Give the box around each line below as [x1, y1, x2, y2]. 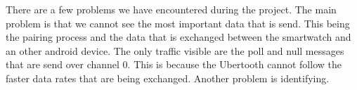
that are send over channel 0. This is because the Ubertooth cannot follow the [6, 57, 342, 72]
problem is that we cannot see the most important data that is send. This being [6, 15, 350, 30]
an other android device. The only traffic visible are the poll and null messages [6, 43, 344, 58]
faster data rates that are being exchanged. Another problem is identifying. [6, 70, 330, 85]
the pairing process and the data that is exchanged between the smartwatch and [6, 30, 351, 44]
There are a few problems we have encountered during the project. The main [6, 2, 337, 16]
